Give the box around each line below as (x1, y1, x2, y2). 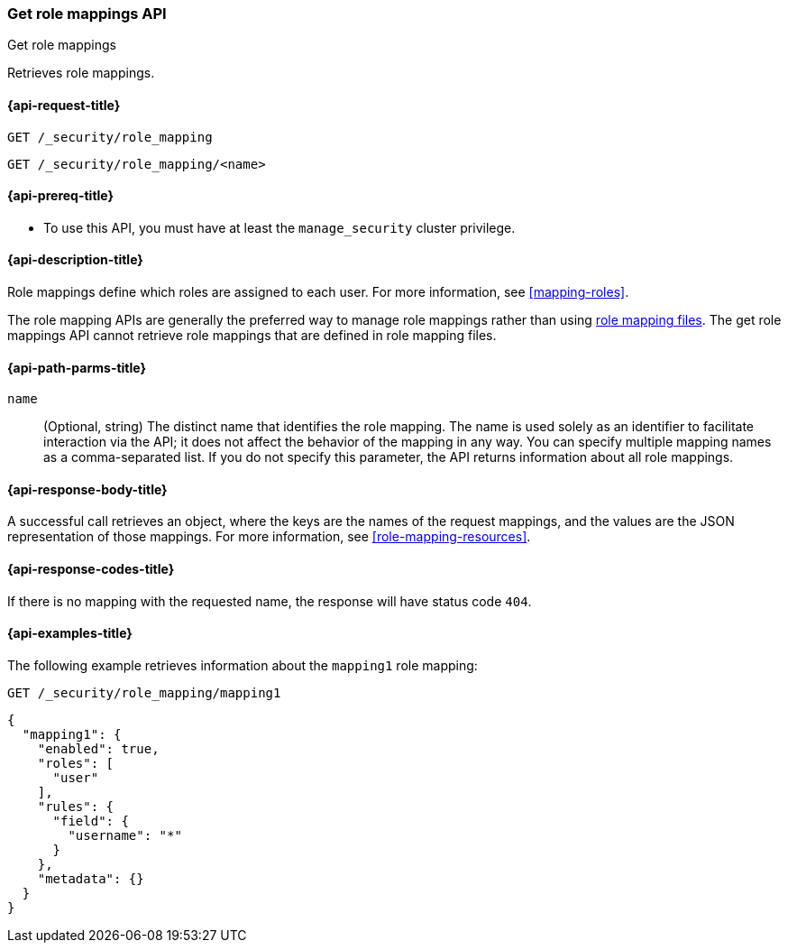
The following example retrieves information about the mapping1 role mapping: (7, 657, 478, 673)
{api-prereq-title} (7, 188, 115, 204)
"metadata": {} (37, 871, 144, 886)
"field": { (52, 813, 129, 828)
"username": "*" (68, 827, 182, 843)
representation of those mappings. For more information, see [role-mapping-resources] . (7, 529, 531, 545)
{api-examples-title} (7, 625, 133, 641)
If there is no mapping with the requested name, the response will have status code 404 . (7, 593, 532, 609)
